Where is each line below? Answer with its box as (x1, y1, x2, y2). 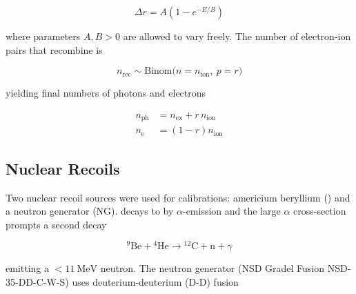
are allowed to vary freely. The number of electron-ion (123, 29, 351, 43)
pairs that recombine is (6, 42, 103, 57)
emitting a (6, 261, 49, 275)
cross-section (293, 204, 346, 218)
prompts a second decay (6, 217, 107, 231)
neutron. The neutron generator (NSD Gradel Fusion (100, 261, 325, 275)
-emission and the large (182, 204, 281, 218)
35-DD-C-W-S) (6, 274, 69, 288)
